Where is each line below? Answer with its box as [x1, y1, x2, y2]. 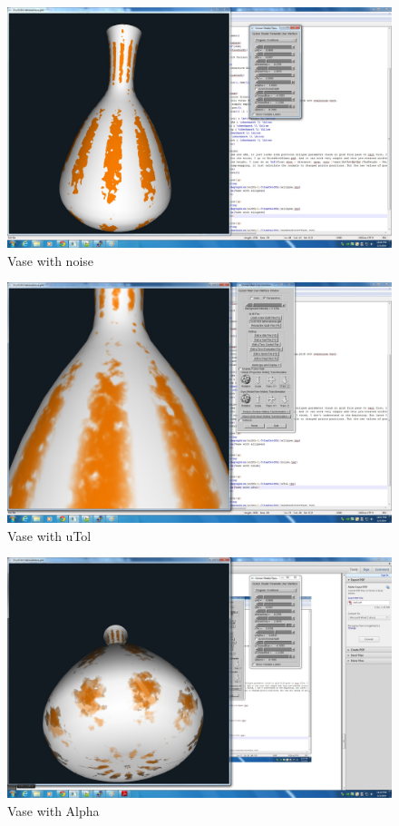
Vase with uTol [7, 526, 92, 545]
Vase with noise [7, 251, 94, 270]
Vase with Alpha [7, 801, 100, 820]
